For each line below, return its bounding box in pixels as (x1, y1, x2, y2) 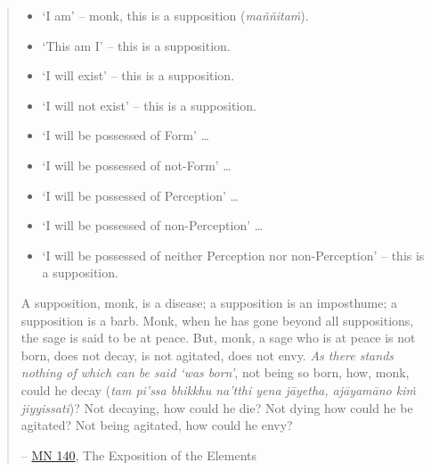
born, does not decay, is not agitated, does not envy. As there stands (20, 345, 394, 364)
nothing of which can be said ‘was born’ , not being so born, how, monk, (20, 363, 410, 382)
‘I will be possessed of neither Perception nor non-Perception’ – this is (42, 245, 425, 264)
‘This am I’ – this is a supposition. (42, 36, 231, 54)
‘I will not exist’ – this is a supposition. (42, 95, 256, 114)
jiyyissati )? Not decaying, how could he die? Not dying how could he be (20, 398, 413, 417)
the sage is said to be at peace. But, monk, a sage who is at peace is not (20, 328, 416, 347)
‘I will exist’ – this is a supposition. (42, 66, 235, 85)
